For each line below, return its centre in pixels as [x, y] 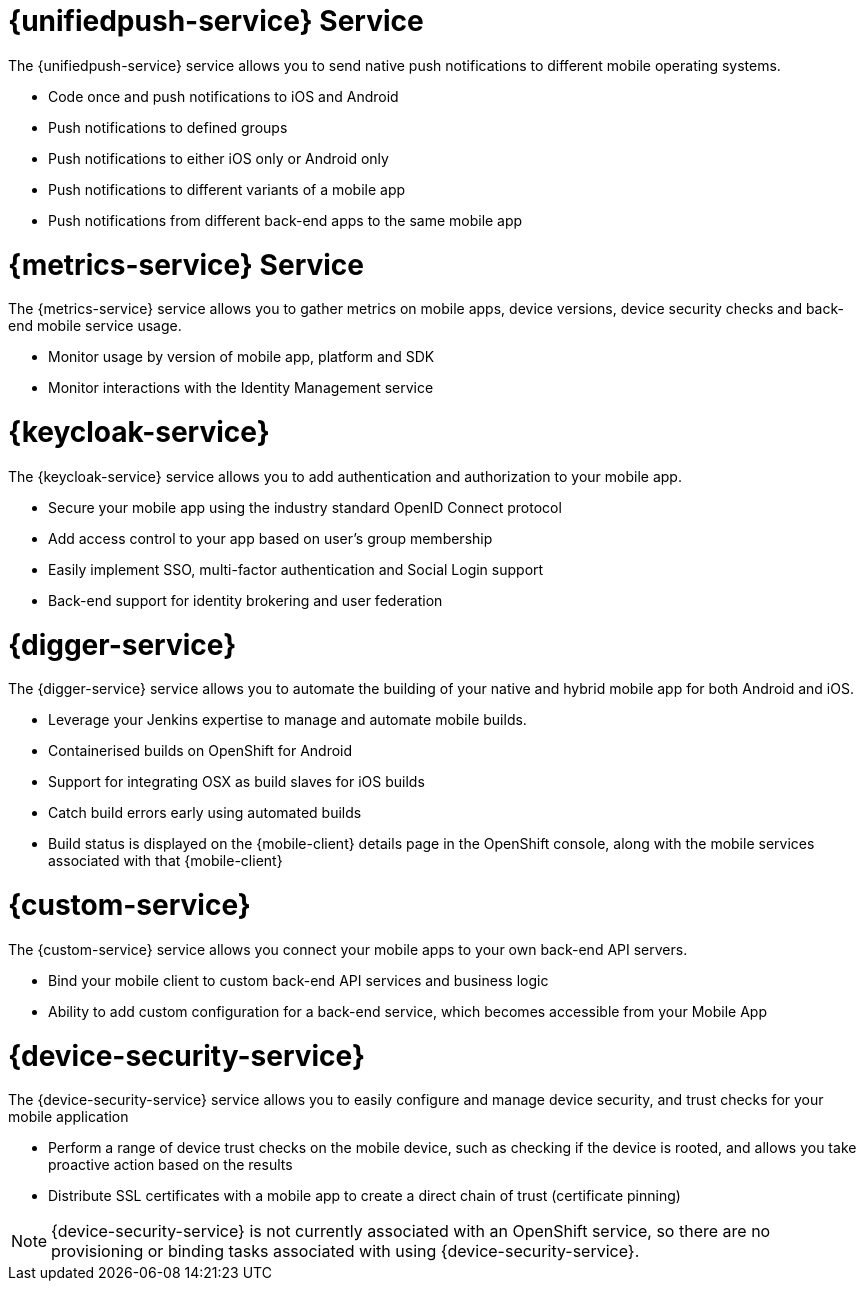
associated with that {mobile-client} [165, 861]
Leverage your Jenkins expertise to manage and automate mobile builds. [287, 720]
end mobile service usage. [95, 326]
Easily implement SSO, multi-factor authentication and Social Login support [296, 569]
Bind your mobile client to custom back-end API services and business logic [298, 980]
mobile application [68, 1117]
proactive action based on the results [170, 1165]
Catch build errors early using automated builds [205, 813]
